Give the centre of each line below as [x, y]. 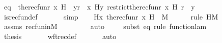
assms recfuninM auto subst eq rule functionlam [105, 26]
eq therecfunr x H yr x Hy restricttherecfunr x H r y [99, 6]
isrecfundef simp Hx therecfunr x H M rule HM [111, 16]
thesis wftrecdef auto [60, 36]
